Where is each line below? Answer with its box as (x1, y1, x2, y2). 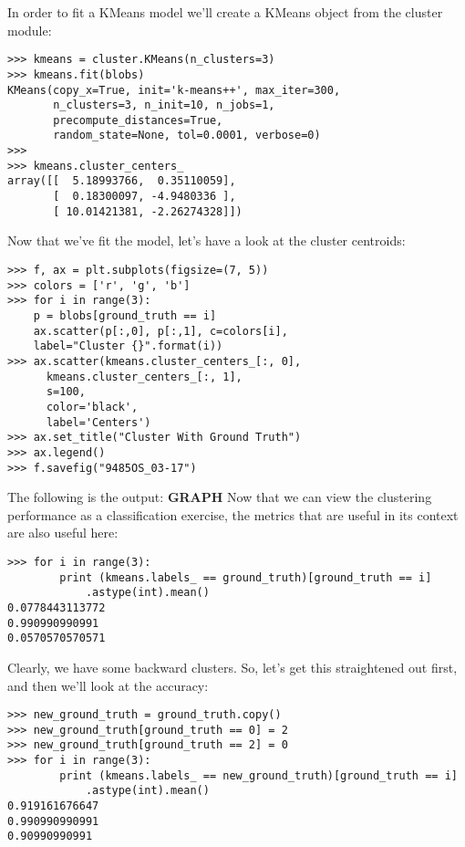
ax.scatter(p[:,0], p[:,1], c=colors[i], (33, 324, 288, 338)
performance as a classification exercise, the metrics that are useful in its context (7, 505, 459, 524)
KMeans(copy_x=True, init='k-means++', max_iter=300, (7, 83, 341, 97)
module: (7, 20, 52, 39)
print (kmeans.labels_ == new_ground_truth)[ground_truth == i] (59, 769, 458, 782)
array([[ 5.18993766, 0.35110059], (7, 174, 236, 188)
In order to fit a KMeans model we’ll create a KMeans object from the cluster (7, 3, 443, 21)
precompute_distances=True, (53, 113, 223, 127)
